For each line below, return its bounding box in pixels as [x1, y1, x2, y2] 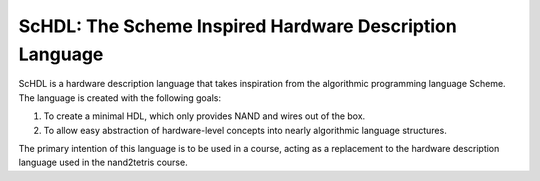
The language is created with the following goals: [18, 91, 222, 104]
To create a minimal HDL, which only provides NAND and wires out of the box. [43, 110, 366, 122]
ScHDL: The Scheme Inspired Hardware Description [18, 15, 457, 37]
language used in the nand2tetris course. [18, 156, 189, 169]
